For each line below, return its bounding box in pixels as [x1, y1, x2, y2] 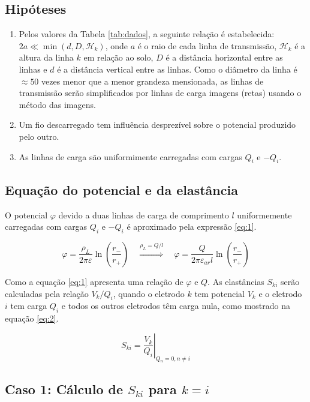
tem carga [10, 299, 47, 312]
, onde [105, 39, 128, 52]
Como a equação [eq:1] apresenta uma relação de [5, 275, 183, 287]
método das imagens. [19, 98, 96, 110]
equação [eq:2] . [5, 312, 59, 325]
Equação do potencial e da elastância [5, 180, 238, 199]
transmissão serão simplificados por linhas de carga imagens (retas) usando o [19, 86, 302, 99]
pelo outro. [19, 130, 59, 142]
